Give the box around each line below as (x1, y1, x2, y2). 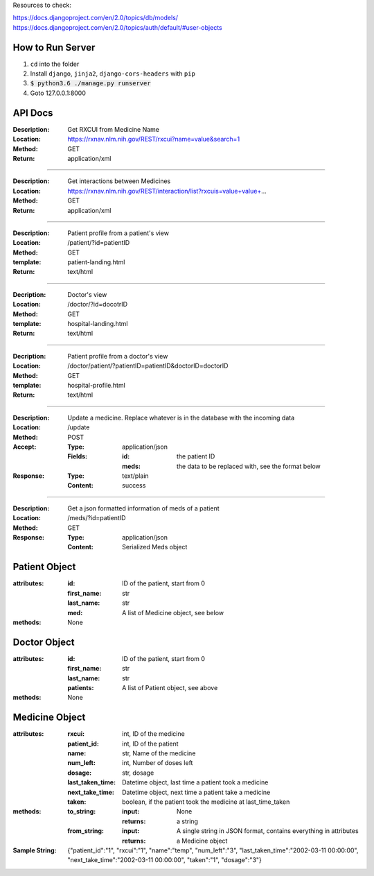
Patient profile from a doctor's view (67, 352, 168, 360)
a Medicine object (177, 836, 228, 845)
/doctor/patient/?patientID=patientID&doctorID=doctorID (67, 361, 229, 370)
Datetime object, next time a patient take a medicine (122, 788, 271, 796)
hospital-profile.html (67, 381, 126, 389)
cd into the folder (30, 60, 80, 68)
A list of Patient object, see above (122, 683, 218, 692)
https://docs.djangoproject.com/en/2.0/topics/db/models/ (12, 14, 179, 22)
